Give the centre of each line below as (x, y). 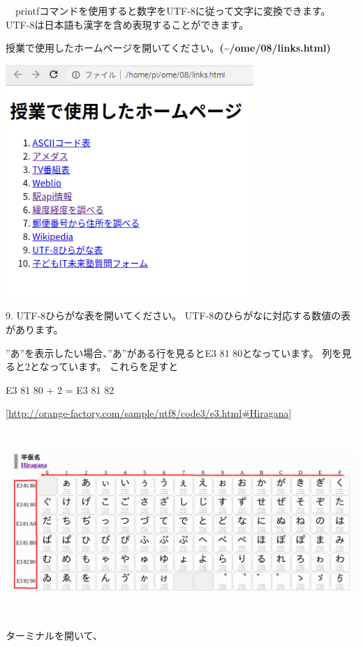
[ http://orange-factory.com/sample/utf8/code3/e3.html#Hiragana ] (149, 413)
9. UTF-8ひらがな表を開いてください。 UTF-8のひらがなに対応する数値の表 (178, 315)
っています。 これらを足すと (114, 366)
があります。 (35, 329)
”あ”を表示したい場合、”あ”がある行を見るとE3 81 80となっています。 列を (174, 352)
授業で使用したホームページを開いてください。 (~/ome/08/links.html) (168, 48)
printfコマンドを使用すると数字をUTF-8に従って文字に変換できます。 (173, 10)
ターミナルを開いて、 (54, 635)
